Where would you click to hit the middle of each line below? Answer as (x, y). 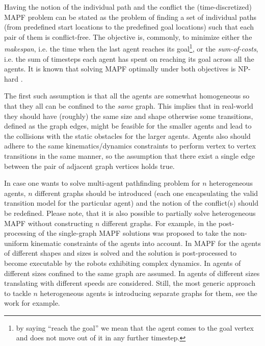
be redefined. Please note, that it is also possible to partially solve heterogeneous (130, 213)
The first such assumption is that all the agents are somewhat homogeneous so (127, 96)
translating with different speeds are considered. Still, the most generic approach (130, 283)
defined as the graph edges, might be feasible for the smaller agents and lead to (128, 126)
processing (20, 233)
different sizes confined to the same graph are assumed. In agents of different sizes (132, 273)
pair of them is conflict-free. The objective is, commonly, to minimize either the (128, 36)
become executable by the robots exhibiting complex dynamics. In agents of (123, 263)
